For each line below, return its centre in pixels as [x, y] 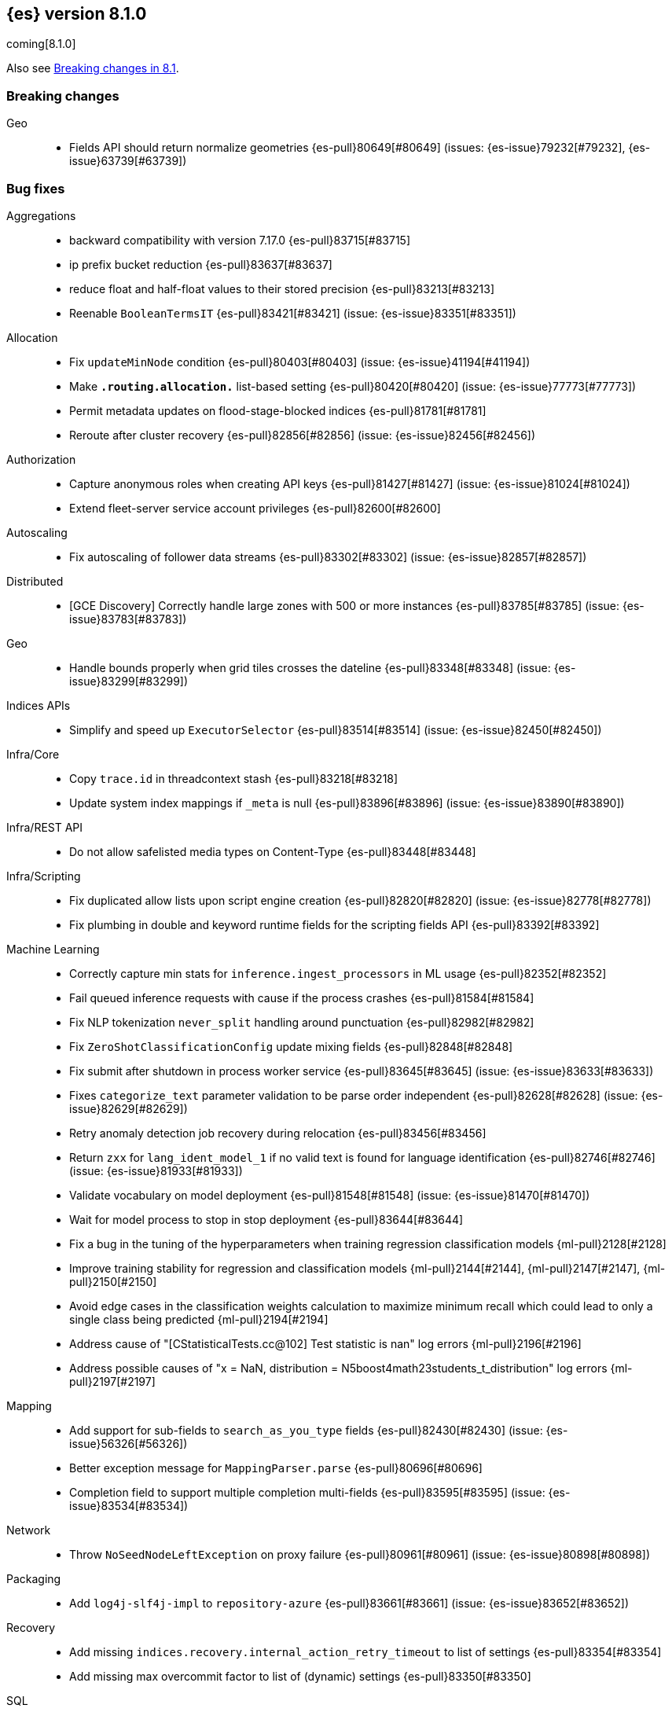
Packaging [34, 1578]
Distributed [35, 581]
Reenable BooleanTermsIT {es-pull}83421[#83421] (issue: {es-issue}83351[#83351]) [293, 313]
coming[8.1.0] [41, 44]
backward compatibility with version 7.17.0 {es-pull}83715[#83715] [240, 240]
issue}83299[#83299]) [129, 681]
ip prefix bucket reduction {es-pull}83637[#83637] [201, 264]
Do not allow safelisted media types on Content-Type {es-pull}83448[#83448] [273, 851]
